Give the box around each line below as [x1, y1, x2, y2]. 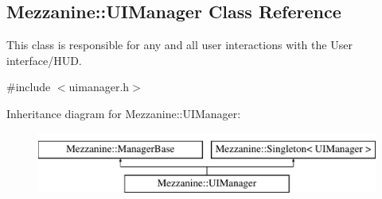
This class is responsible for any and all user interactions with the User [6, 36, 353, 53]
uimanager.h [68, 78, 130, 95]
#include [6, 78, 51, 95]
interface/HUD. [6, 52, 82, 68]
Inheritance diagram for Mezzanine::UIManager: [6, 105, 241, 121]
